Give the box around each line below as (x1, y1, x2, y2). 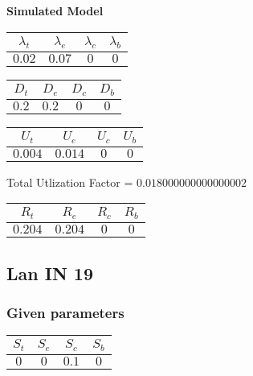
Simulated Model (6, 2, 104, 19)
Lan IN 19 (6, 260, 93, 285)
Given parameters (6, 302, 124, 322)
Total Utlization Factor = (6, 173, 133, 190)
